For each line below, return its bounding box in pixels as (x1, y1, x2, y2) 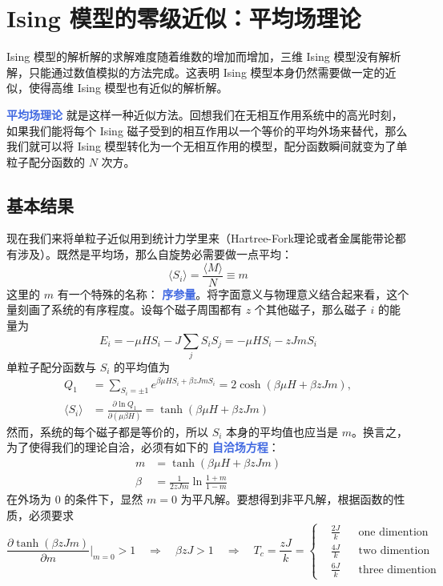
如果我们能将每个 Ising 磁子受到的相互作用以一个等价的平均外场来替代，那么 (6, 122, 408, 138)
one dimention (358, 526, 429, 538)
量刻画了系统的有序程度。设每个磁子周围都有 (6, 301, 242, 318)
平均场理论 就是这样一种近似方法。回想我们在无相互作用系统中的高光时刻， (6, 106, 403, 122)
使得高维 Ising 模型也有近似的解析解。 (28, 79, 228, 96)
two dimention (358, 545, 430, 557)
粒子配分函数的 (6, 153, 85, 170)
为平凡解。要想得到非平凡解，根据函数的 (180, 490, 394, 507)
